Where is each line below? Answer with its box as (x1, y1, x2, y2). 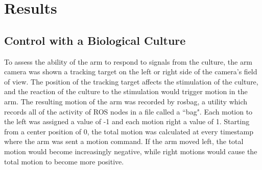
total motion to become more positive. (4, 156, 124, 166)
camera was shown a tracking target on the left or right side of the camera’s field (4, 66, 257, 77)
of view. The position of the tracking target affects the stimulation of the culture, (4, 76, 258, 87)
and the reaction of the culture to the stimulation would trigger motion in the (4, 86, 248, 97)
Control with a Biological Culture (4, 32, 186, 48)
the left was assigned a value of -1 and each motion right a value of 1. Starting (4, 116, 250, 127)
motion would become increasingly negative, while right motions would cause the (4, 146, 257, 156)
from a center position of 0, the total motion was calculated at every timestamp (4, 126, 253, 136)
